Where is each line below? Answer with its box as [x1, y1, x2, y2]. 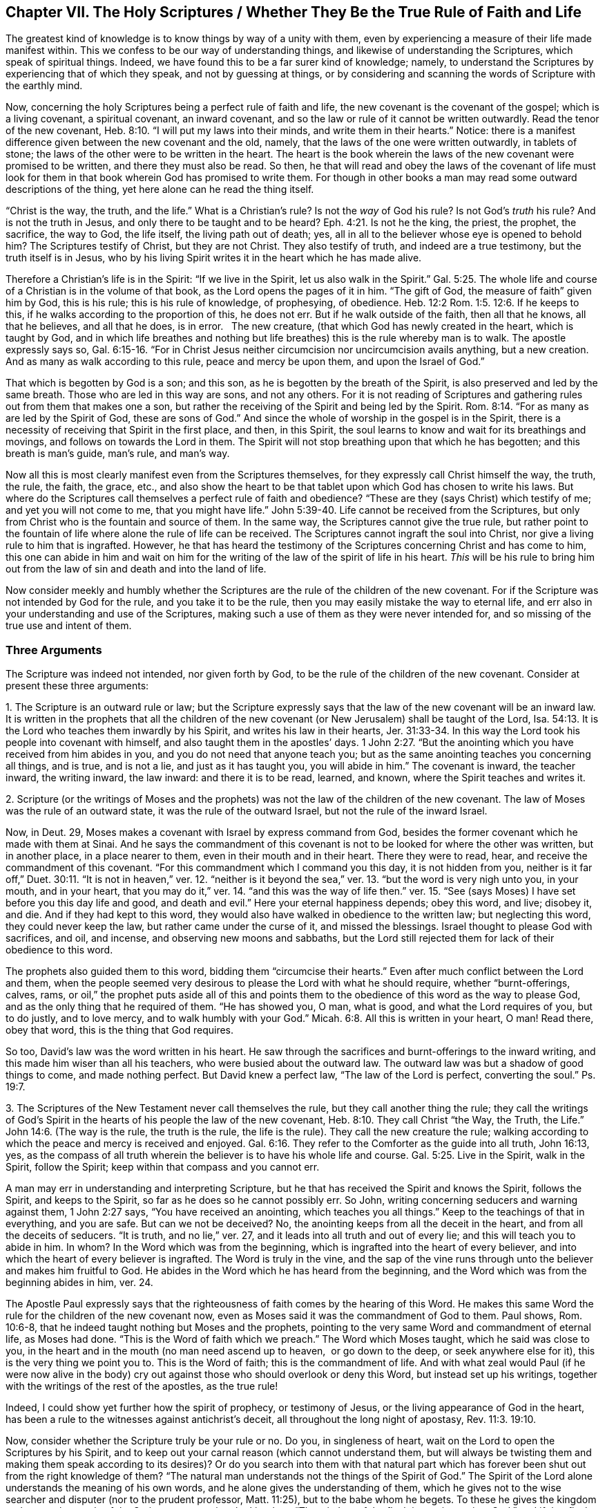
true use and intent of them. [6, 620, 132, 632]
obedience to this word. [6, 944, 113, 956]
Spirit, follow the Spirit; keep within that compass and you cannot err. [6, 1161, 320, 1173]
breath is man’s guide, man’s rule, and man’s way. [6, 447, 230, 460]
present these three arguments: [6, 680, 149, 692]
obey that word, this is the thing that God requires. [6, 1024, 234, 1036]
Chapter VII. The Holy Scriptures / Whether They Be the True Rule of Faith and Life [6, 3, 582, 21]
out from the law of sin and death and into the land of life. [6, 563, 267, 575]
